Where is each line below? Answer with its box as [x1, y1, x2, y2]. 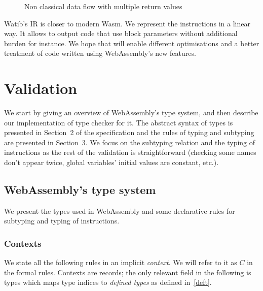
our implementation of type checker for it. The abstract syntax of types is [4, 117, 233, 127]
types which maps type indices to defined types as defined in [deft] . [4, 277, 212, 287]
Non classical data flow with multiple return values [24, 1, 182, 11]
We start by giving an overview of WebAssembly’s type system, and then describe [4, 107, 258, 118]
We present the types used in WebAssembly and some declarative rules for [4, 205, 235, 216]
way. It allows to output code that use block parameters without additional [4, 28, 238, 39]
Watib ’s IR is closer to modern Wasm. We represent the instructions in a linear [4, 18, 250, 28]
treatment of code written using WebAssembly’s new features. [4, 48, 196, 58]
